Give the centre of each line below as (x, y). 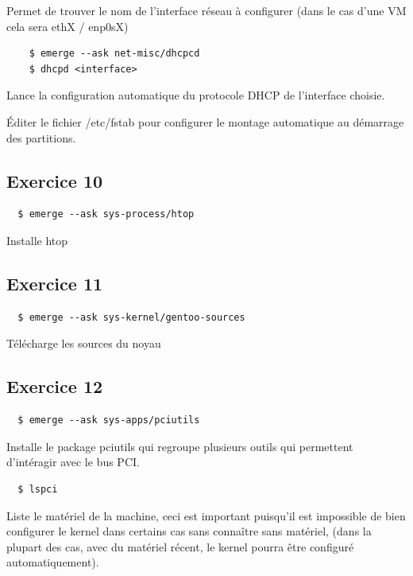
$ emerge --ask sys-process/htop (106, 214)
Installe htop (37, 240)
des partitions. (41, 137)
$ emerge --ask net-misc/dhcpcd (114, 54)
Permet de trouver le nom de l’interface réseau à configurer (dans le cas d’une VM (206, 10)
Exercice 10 (55, 180)
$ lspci (38, 489)
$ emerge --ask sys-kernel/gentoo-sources (131, 317)
